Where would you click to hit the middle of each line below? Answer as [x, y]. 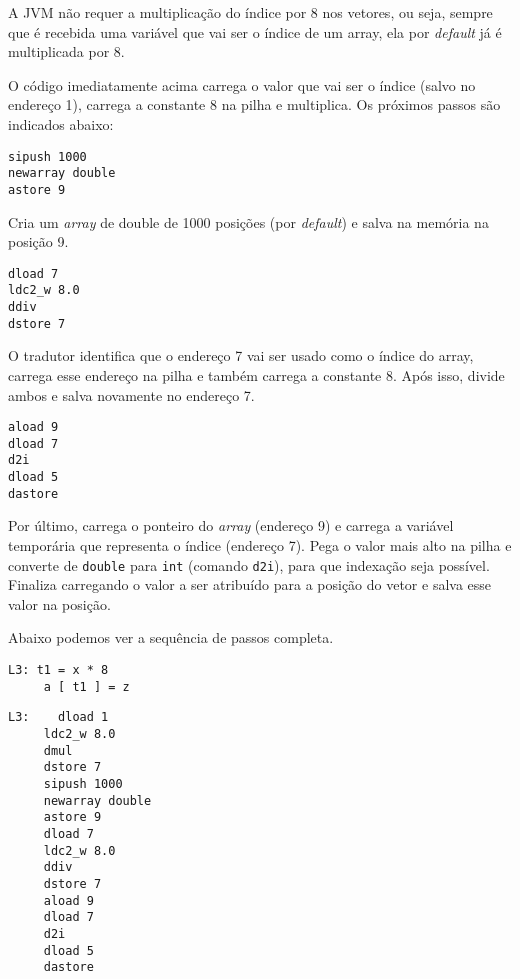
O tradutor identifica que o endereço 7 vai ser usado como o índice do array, [241, 355]
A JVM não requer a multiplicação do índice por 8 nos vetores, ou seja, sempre [250, 12]
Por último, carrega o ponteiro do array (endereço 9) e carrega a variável [231, 525]
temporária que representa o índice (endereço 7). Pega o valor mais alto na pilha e [260, 545]
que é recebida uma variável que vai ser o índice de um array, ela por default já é [255, 31]
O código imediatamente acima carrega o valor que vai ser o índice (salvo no [242, 84]
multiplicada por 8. [66, 51]
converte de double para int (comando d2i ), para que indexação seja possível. [249, 564]
